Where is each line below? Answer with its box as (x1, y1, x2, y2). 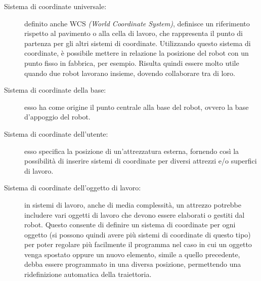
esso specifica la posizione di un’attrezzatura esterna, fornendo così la (24, 145, 239, 156)
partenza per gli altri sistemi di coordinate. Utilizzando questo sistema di (24, 37, 251, 48)
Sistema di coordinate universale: (4, 1, 107, 11)
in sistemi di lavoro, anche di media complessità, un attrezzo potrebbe (24, 199, 241, 210)
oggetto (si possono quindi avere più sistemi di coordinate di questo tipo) (24, 229, 251, 239)
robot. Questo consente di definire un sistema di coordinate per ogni (24, 219, 236, 230)
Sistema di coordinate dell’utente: (4, 128, 108, 139)
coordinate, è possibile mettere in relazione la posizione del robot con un (24, 48, 249, 58)
